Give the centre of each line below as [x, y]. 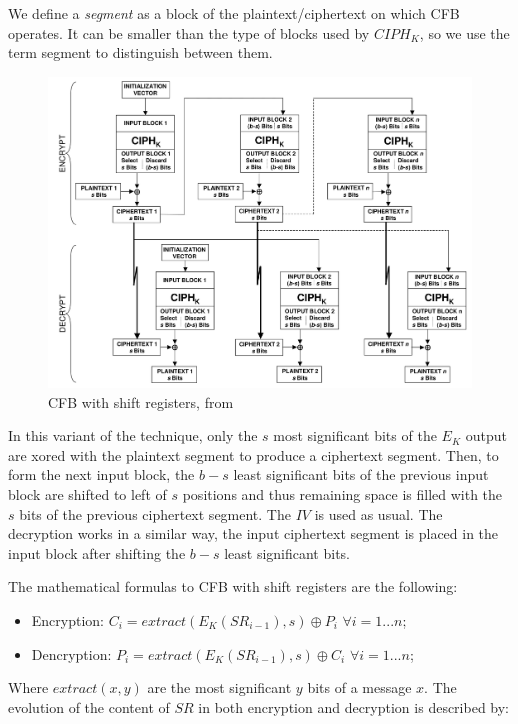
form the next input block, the [101, 474]
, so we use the [464, 32]
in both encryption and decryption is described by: [354, 706]
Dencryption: [71, 653]
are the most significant [219, 687]
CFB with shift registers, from [141, 401]
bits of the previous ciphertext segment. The [155, 513]
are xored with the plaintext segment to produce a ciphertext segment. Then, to [253, 454]
